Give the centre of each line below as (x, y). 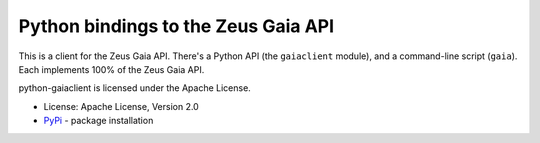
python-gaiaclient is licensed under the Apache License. (135, 88)
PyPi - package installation (98, 121)
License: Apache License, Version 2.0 (121, 106)
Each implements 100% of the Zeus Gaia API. (111, 69)
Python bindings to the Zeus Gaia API (176, 26)
